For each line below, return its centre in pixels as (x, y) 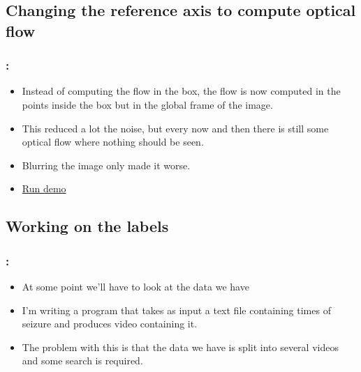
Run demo (44, 188)
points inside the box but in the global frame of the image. (147, 104)
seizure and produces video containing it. (110, 324)
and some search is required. (82, 361)
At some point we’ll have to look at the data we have (135, 286)
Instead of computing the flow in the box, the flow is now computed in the (181, 91)
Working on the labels (87, 226)
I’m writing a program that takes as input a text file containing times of (176, 310)
